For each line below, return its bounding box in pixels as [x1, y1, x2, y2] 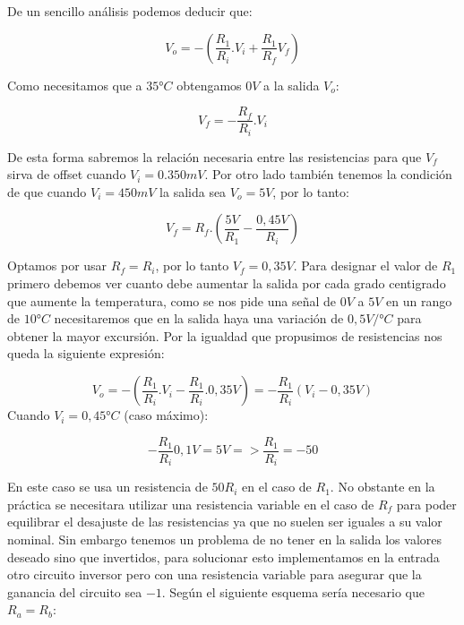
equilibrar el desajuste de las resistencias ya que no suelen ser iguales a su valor [7, 512, 443, 531]
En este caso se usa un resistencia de [7, 477, 208, 496]
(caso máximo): [124, 406, 209, 424]
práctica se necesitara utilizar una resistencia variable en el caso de [7, 494, 374, 513]
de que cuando [7, 182, 87, 201]
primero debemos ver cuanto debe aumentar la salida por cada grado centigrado [7, 274, 446, 293]
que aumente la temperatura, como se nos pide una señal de [7, 291, 336, 310]
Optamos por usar [7, 256, 107, 275]
